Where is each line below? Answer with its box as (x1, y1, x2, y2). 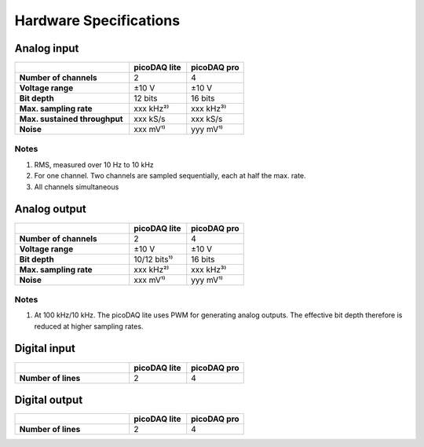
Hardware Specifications (14, 12, 181, 29)
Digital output (14, 393, 83, 406)
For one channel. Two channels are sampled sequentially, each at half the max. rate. (34, 171, 306, 181)
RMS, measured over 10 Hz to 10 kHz (34, 159, 155, 169)
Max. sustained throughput (19, 114, 123, 125)
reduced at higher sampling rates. (34, 321, 144, 331)
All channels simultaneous (34, 181, 119, 192)
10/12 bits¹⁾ (133, 254, 174, 265)
